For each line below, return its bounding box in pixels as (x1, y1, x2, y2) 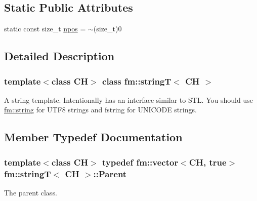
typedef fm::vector (102, 155, 179, 168)
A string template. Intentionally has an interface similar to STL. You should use (4, 94, 253, 105)
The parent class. (4, 187, 57, 197)
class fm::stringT (102, 74, 172, 87)
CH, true (189, 155, 227, 168)
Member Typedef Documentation (4, 129, 183, 145)
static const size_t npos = (4, 23, 86, 34)
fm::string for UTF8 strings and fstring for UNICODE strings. (4, 104, 197, 115)
